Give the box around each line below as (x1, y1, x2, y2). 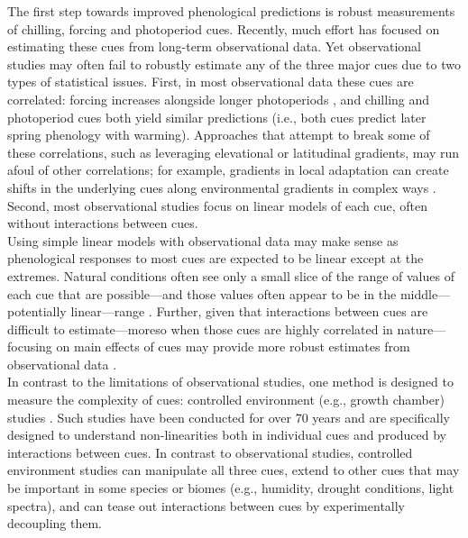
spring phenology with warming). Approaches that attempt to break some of (7, 125, 430, 144)
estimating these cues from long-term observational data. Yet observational (7, 37, 422, 56)
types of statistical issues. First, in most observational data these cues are (7, 72, 414, 91)
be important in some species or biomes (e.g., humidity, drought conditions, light (7, 479, 454, 497)
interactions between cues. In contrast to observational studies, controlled (7, 442, 413, 461)
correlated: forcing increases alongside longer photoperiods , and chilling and (7, 89, 430, 108)
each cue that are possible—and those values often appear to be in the (7, 284, 397, 303)
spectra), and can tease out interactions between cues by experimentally (7, 496, 405, 515)
